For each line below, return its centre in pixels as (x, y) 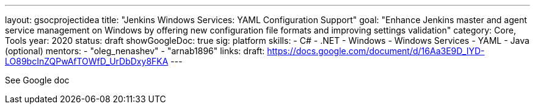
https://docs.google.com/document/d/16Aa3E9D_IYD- (376, 51)
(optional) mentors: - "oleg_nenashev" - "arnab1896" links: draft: (135, 51)
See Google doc (37, 80)
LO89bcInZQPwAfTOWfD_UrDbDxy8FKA (87, 61)
